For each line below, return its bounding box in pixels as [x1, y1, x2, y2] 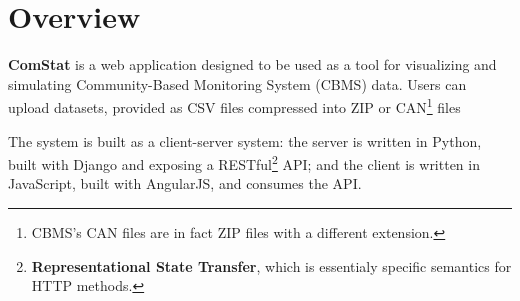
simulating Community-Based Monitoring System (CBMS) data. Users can [8, 73, 467, 94]
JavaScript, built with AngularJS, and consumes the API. [8, 173, 362, 194]
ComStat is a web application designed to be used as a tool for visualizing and [8, 54, 497, 75]
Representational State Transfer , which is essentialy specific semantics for [31, 255, 512, 276]
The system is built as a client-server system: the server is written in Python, [8, 130, 482, 151]
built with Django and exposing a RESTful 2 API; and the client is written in [8, 151, 480, 174]
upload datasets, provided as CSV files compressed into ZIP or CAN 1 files [8, 94, 461, 117]
